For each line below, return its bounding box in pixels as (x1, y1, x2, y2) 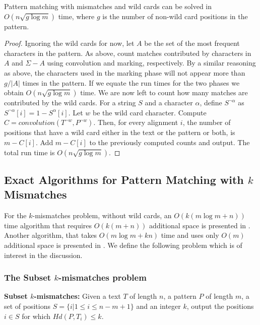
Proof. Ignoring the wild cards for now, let (4, 38, 135, 48)
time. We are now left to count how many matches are (80, 87, 248, 98)
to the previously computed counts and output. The (89, 137, 250, 147)
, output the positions (186, 300, 254, 311)
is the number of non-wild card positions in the (102, 11, 248, 21)
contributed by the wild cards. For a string (4, 97, 136, 108)
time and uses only (161, 230, 219, 240)
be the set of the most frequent (144, 38, 240, 48)
